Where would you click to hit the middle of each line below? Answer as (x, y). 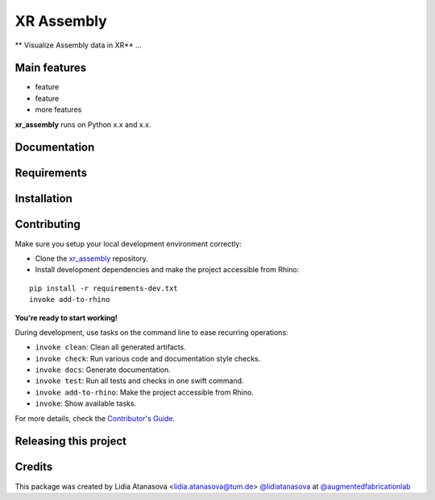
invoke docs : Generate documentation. (103, 370)
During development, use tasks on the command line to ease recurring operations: (152, 332)
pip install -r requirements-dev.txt (104, 288)
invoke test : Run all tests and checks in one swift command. (140, 381)
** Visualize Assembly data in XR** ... (78, 45)
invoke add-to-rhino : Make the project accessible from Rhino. (144, 392)
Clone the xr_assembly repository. (92, 258)
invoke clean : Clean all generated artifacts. (111, 347)
